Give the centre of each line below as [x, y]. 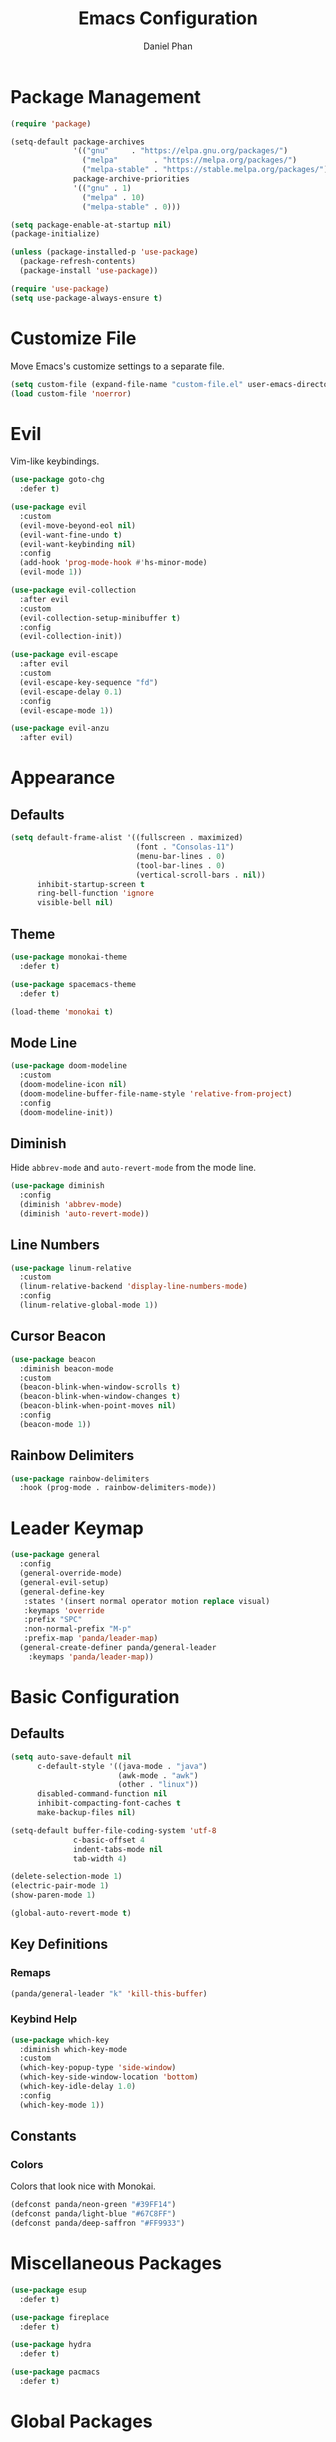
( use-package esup [48, 2290]
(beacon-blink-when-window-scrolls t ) [100, 1387]
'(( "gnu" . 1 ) [102, 188]
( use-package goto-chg [57, 480]
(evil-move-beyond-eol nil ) [78, 525]
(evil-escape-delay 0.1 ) [71, 692]
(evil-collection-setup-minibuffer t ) [100, 618]
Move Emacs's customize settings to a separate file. [117, 366]
